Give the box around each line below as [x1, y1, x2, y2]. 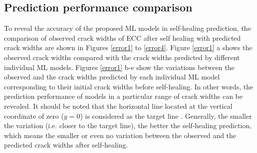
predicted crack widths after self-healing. [4, 140, 128, 150]
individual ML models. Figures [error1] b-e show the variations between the [4, 62, 235, 72]
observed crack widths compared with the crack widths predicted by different [4, 52, 240, 62]
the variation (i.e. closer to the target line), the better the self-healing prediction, [4, 120, 252, 131]
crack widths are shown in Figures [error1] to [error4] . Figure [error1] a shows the [4, 42, 253, 53]
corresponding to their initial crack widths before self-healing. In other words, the [4, 81, 254, 91]
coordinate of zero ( [4, 110, 64, 121]
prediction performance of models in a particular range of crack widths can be [4, 91, 243, 101]
